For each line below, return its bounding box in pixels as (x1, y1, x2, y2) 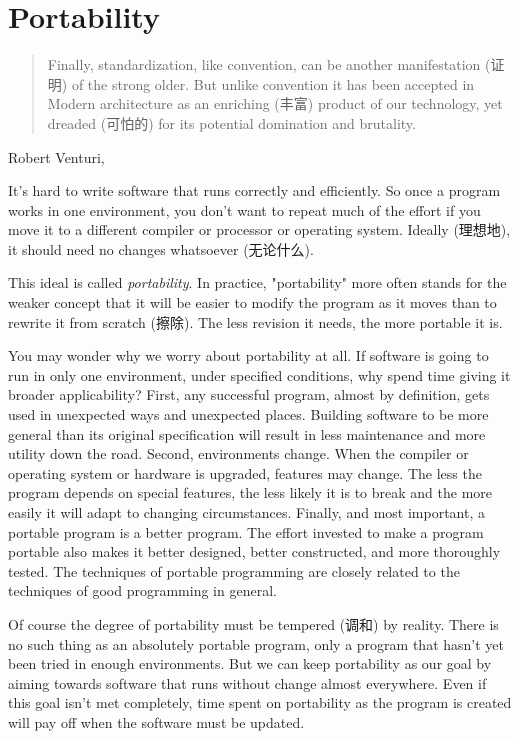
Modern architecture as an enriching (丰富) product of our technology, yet (47, 93, 503, 114)
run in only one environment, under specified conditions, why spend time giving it (8, 364, 511, 385)
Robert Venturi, (8, 146, 105, 167)
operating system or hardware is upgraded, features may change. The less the (8, 462, 482, 483)
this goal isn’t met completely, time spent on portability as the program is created (8, 692, 512, 713)
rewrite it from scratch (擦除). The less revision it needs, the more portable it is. (8, 311, 503, 332)
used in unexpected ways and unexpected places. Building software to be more (8, 404, 489, 425)
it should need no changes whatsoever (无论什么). (8, 238, 314, 259)
